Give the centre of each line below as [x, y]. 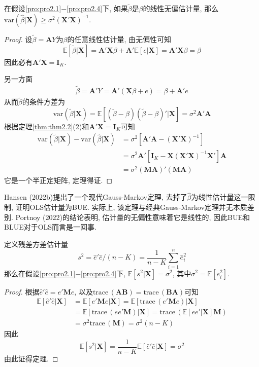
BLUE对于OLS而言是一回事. [51, 227]
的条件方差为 [43, 102]
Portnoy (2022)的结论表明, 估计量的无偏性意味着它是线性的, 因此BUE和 [133, 217]
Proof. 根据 [22, 291]
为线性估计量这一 [220, 197]
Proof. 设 [18, 39]
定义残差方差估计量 [36, 244]
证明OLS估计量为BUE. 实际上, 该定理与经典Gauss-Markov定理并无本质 [131, 207]
